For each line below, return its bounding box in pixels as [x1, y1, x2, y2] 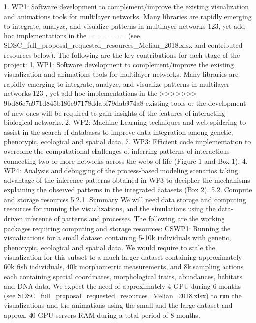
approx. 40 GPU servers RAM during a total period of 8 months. [4, 310, 200, 320]
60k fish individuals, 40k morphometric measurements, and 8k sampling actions [4, 262, 244, 272]
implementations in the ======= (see [17, 30, 140, 40]
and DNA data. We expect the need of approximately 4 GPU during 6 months [4, 281, 241, 291]
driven [4, 213, 23, 224]
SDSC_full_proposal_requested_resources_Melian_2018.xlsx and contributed [4, 40, 243, 50]
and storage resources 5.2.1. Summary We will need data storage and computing [4, 194, 246, 204]
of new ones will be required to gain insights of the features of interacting [4, 107, 225, 117]
